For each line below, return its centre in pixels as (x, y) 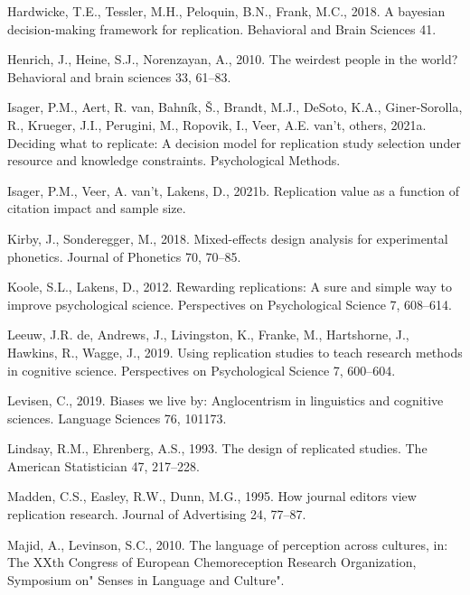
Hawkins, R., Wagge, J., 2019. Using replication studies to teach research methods (235, 352)
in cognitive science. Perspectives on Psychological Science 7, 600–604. (202, 370)
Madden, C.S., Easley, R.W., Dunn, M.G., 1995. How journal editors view (212, 496)
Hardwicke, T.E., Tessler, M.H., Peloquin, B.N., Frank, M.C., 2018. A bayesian (226, 11)
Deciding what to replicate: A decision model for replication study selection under (234, 142)
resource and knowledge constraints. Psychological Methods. (174, 160)
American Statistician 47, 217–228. (103, 465)
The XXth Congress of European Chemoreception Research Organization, (212, 562)
